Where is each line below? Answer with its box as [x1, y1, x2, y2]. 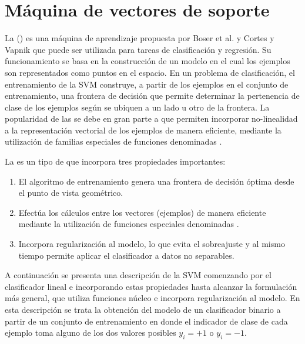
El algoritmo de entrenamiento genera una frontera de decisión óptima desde [18, 175, 294, 187]
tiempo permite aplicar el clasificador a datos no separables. [18, 249, 234, 261]
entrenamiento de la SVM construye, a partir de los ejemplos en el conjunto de [5, 78, 289, 90]
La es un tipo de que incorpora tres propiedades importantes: [5, 155, 226, 168]
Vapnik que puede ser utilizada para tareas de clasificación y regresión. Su [5, 43, 272, 55]
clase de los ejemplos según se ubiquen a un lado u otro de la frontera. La [5, 101, 270, 113]
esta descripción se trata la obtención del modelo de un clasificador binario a [5, 303, 281, 315]
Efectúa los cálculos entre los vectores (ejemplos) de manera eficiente [18, 206, 266, 218]
